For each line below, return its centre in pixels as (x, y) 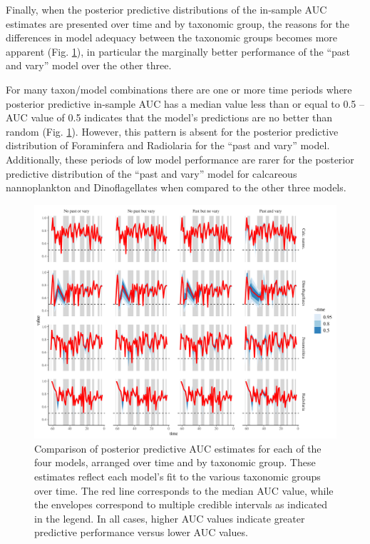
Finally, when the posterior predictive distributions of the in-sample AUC (166, 9)
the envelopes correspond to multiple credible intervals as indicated (181, 504)
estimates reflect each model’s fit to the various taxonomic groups (178, 477)
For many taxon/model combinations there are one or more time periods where (179, 89)
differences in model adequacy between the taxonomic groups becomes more (172, 37)
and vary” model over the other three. (89, 65)
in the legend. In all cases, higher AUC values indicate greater (170, 518)
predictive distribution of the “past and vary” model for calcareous (151, 173)
